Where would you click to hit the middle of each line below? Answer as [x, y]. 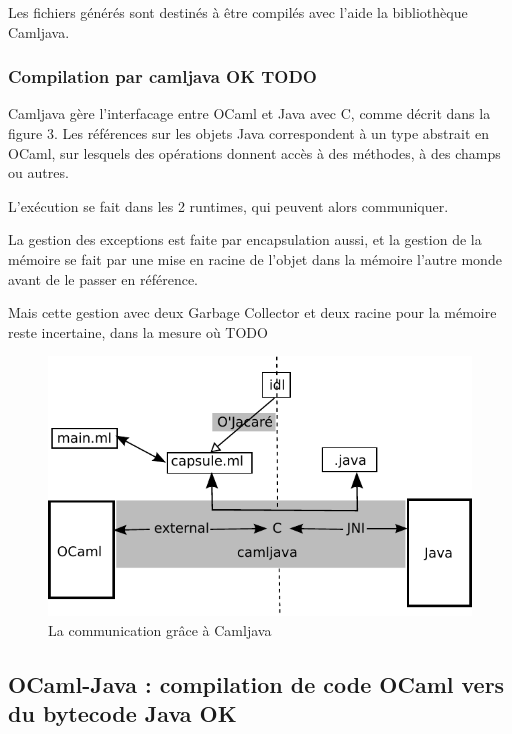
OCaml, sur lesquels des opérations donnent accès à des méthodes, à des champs [254, 152]
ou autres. [38, 172]
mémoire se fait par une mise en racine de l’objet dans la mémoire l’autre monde [255, 258]
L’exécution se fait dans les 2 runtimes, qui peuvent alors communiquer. [228, 205]
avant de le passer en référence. [103, 278]
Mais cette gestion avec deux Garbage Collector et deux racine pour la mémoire [252, 312]
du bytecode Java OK [122, 712]
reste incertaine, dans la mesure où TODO [138, 331]
